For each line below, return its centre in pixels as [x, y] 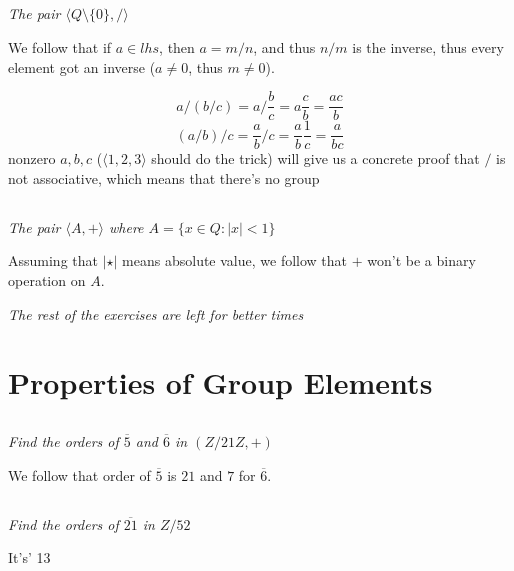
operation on [47, 280]
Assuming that [53, 260]
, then [177, 46]
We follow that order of [79, 474]
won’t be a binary [421, 260]
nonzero [32, 158]
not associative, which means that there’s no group [164, 177]
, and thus [284, 46]
